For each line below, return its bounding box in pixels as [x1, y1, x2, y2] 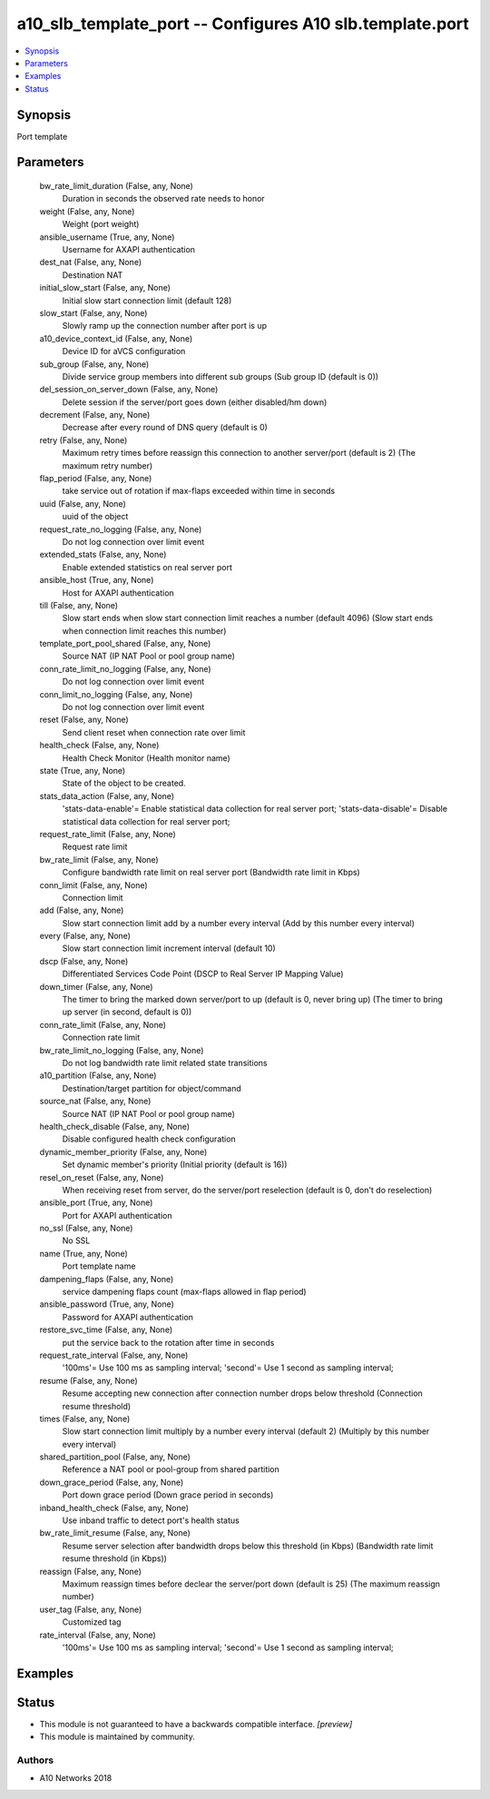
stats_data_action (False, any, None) [39, 790, 175, 801]
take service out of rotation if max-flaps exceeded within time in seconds [62, 486, 336, 497]
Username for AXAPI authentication [62, 243, 195, 254]
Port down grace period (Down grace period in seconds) [62, 1489, 274, 1500]
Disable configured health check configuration [62, 1133, 236, 1144]
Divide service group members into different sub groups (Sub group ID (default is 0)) [62, 371, 379, 381]
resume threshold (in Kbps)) [62, 1553, 168, 1564]
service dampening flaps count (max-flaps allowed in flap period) [62, 1286, 308, 1298]
